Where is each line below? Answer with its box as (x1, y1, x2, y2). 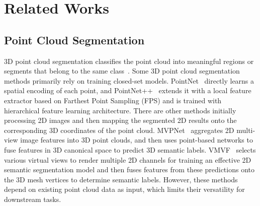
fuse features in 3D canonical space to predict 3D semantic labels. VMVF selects (4, 144, 256, 155)
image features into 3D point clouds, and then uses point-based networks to (20, 134, 253, 145)
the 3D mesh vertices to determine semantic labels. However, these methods (4, 174, 238, 184)
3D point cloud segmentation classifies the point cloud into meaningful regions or (4, 55, 254, 66)
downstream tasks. (4, 193, 61, 204)
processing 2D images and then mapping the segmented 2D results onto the (4, 115, 237, 125)
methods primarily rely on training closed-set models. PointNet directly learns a (4, 75, 254, 86)
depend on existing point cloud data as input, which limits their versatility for (4, 184, 245, 194)
